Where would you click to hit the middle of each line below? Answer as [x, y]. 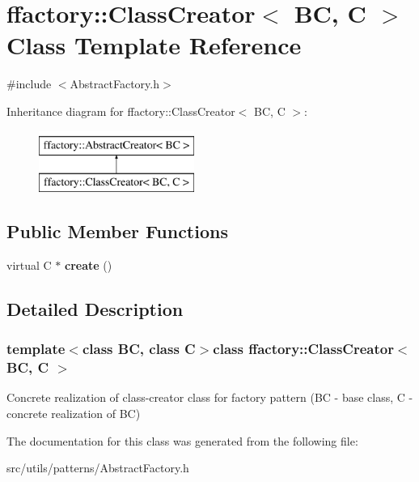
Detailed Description [95, 308]
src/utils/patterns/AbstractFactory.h [98, 468]
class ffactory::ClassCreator [303, 349]
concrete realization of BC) [74, 413]
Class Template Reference [154, 45]
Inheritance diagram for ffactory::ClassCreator [121, 111]
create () [89, 264]
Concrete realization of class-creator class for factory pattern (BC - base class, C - [210, 397]
